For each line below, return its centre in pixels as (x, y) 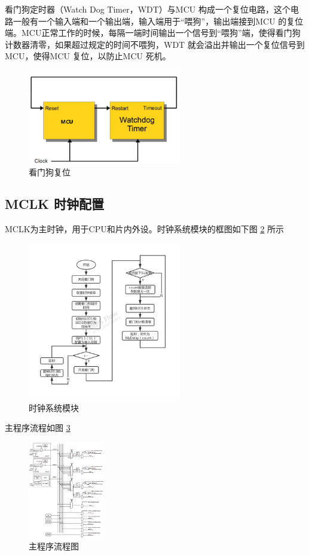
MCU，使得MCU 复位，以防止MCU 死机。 (88, 56)
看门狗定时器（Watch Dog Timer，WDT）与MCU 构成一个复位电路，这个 (148, 9)
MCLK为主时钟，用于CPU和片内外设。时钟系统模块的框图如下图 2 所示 (145, 229)
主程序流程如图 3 (38, 428)
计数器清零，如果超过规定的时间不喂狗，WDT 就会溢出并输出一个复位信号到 (155, 44)
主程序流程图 (54, 546)
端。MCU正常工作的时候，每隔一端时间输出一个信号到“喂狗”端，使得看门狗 (153, 33)
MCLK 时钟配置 (54, 204)
